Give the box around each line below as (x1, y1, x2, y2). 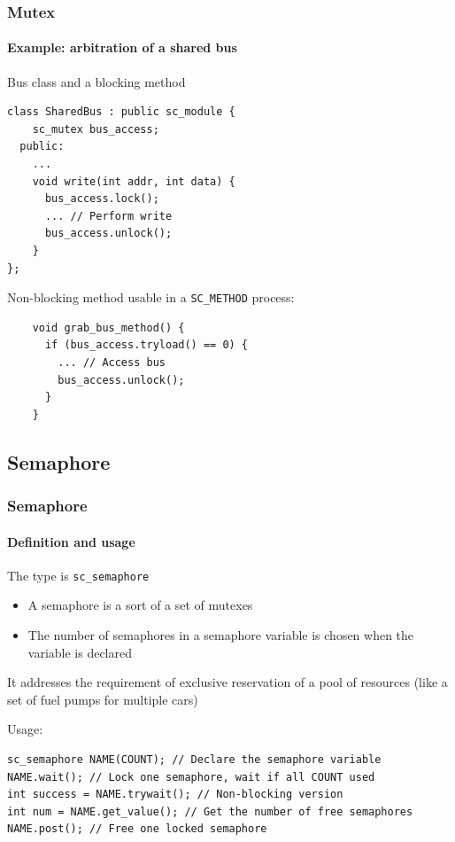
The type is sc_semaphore (7, 565, 150, 584)
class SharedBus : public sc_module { (7, 105, 235, 119)
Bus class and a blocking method (7, 72, 186, 90)
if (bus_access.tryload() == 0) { (44, 339, 249, 352)
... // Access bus (58, 356, 166, 370)
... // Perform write (44, 209, 173, 222)
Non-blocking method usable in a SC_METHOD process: (7, 288, 295, 307)
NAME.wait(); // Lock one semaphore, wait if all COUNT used (7, 770, 375, 784)
